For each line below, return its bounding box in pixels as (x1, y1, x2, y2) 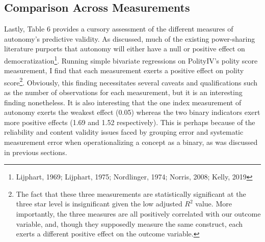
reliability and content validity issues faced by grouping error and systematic (4, 127, 244, 137)
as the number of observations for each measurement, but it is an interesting (4, 87, 243, 98)
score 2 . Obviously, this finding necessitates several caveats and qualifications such (4, 75, 258, 87)
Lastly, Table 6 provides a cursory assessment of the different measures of (4, 23, 233, 34)
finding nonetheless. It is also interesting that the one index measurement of (4, 97, 242, 107)
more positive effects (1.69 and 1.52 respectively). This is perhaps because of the (4, 116, 255, 127)
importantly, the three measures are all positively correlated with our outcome (16, 208, 261, 219)
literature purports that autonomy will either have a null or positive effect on (4, 43, 245, 54)
